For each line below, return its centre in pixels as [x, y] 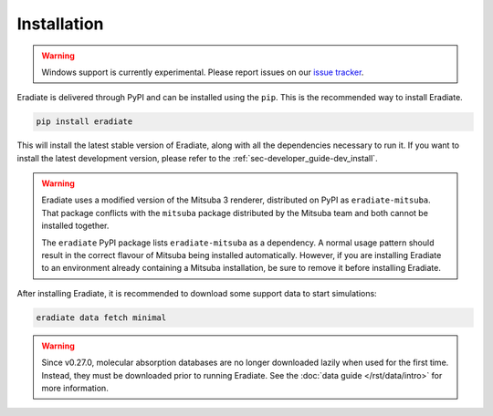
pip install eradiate [84, 122]
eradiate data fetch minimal [101, 317]
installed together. [75, 226]
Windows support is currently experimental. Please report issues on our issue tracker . [203, 72]
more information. [75, 388]
